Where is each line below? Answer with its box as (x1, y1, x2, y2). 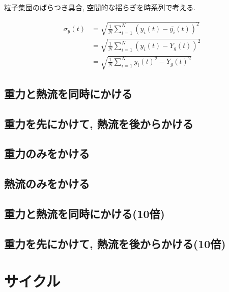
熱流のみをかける (4, 176, 90, 191)
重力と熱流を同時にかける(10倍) (4, 205, 165, 221)
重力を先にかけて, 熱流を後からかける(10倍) (4, 235, 226, 251)
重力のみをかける (4, 145, 90, 161)
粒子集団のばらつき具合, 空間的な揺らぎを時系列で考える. (4, 2, 196, 12)
